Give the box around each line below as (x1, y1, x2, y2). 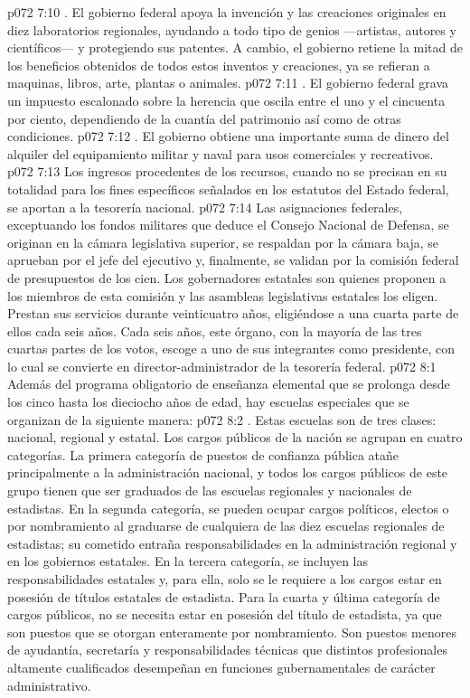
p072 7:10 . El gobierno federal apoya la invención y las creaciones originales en (7, 3, 446, 21)
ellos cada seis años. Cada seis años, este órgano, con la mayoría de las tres (7, 321, 422, 340)
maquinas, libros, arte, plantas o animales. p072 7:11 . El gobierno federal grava (7, 73, 448, 92)
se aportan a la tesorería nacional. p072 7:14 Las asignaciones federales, (7, 197, 403, 216)
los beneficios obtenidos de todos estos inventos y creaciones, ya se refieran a (7, 55, 430, 74)
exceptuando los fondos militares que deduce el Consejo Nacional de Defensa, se (7, 215, 449, 234)
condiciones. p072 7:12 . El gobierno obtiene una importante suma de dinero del (7, 127, 449, 146)
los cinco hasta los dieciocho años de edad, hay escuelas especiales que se (7, 392, 409, 411)
